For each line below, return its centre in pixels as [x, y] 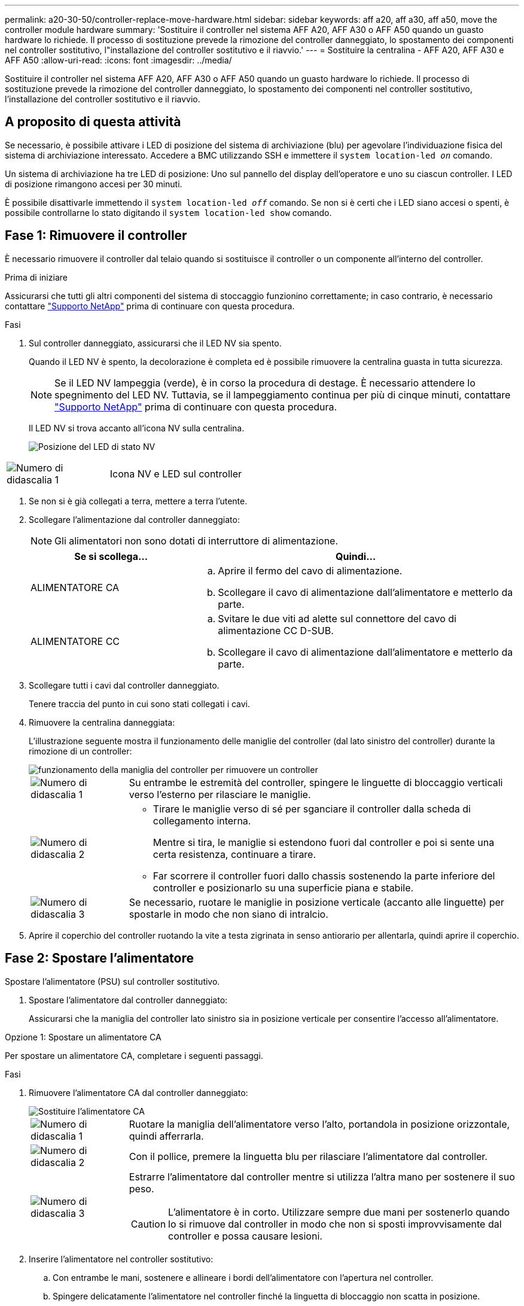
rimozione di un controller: [80, 751]
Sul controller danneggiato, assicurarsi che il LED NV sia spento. [155, 343]
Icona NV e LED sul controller [176, 474]
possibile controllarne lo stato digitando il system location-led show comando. [168, 212]
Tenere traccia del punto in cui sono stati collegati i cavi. [140, 704]
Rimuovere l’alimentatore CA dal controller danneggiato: [138, 1092]
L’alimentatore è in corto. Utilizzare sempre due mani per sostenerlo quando [339, 1212]
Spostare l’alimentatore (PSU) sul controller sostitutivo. [112, 981]
